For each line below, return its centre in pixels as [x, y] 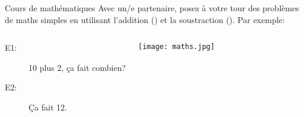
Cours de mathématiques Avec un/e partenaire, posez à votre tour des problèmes [152, 8]
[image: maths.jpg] [176, 47]
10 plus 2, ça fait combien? [77, 67]
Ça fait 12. [48, 107]
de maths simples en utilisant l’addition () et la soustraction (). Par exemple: [145, 19]
